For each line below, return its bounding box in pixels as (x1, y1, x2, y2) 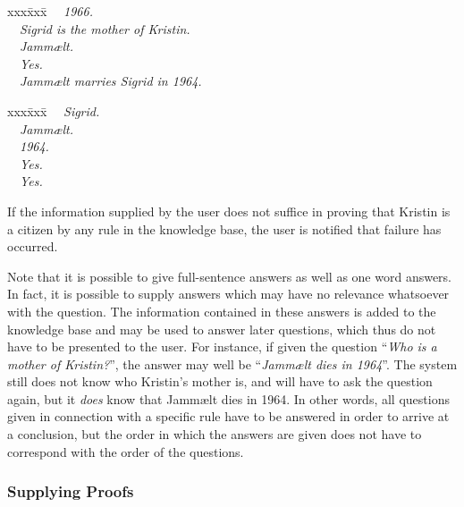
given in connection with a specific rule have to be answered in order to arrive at (7, 407, 450, 426)
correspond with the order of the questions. (7, 442, 244, 461)
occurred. (7, 237, 58, 256)
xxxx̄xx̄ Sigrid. (7, 101, 100, 120)
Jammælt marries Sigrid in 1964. (20, 72, 202, 90)
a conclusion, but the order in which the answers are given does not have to (7, 425, 422, 444)
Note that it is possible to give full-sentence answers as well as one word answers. (7, 266, 452, 285)
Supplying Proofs (7, 480, 134, 503)
